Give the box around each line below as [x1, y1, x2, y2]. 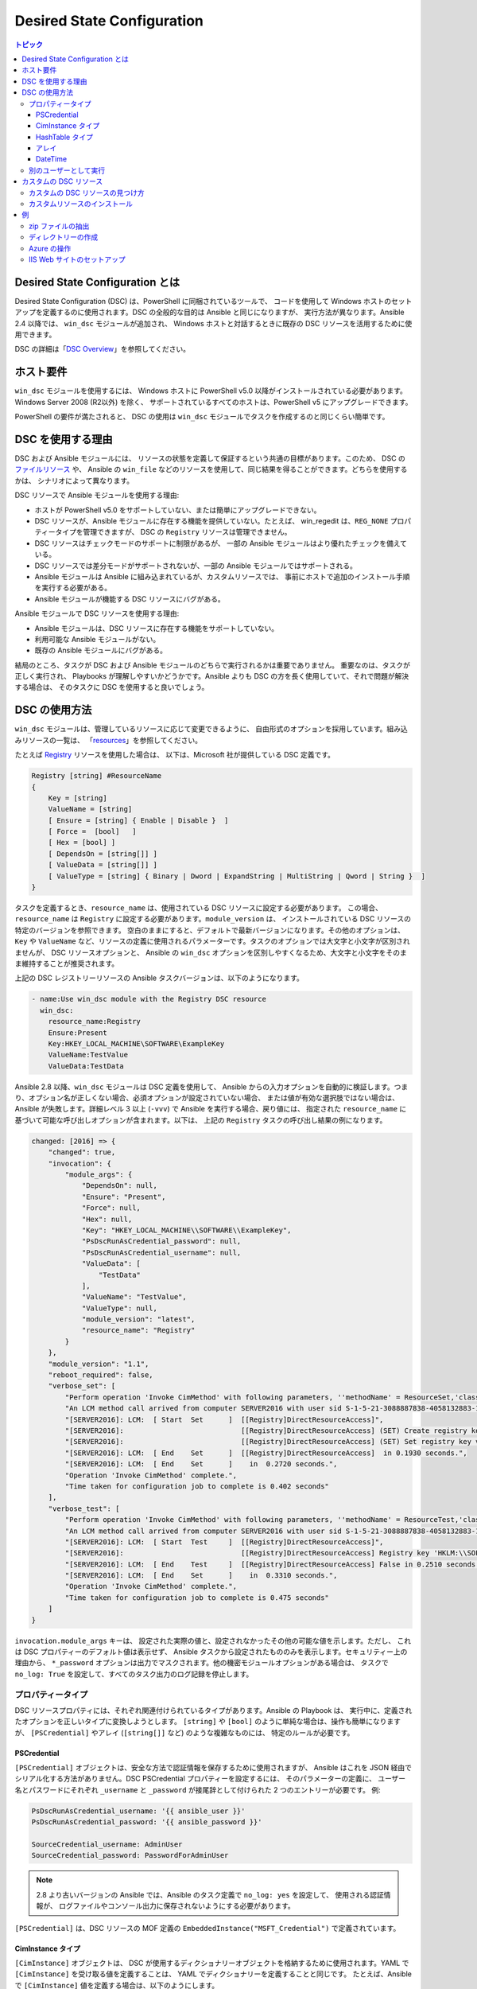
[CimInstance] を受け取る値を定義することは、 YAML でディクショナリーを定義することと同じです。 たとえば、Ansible [14, 1969, 413, 1979]
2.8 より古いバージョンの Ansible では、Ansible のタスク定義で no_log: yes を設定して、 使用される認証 [36, 1890, 385, 1899]
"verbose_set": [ [48, 1381, 116, 1391]
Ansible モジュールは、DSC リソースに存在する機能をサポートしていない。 [34, 623, 278, 633]
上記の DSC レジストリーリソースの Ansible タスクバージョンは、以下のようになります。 [14, 973, 304, 983]
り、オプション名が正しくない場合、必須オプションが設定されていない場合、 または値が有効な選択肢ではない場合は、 [14, 1093, 399, 1103]
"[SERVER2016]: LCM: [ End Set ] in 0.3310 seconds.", [64, 1571, 338, 1580]
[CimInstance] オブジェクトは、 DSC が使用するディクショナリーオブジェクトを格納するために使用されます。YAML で [14, 1958, 409, 1968]
